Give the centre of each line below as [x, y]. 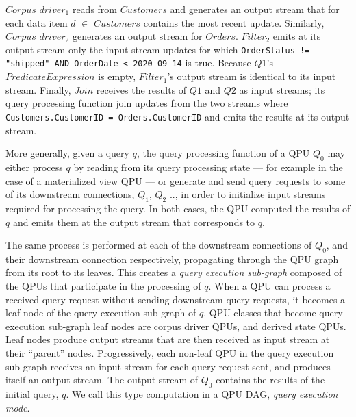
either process [34, 167]
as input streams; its [282, 89]
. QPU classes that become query [273, 313]
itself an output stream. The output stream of [102, 380]
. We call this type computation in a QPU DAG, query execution [202, 394]
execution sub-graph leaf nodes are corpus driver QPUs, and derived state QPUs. [176, 326]
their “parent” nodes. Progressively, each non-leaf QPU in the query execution [170, 353]
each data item [37, 22]
